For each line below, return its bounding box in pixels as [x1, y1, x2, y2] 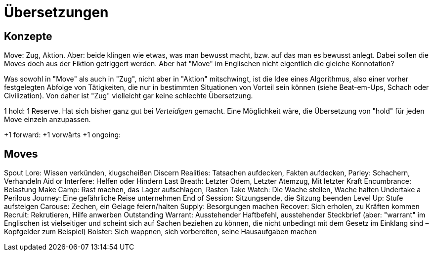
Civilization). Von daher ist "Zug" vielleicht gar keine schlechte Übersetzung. [4, 91, 253, 100]
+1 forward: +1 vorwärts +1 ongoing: [4, 130, 121, 139]
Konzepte [4, 30, 52, 42]
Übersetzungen [4, 4, 109, 21]
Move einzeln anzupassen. [4, 115, 91, 124]
